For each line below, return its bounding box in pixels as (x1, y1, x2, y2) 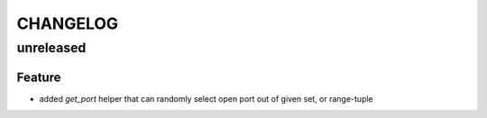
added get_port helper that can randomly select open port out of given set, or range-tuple (39, 93, 373, 104)
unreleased (16, 40, 87, 56)
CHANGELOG (16, 14, 119, 33)
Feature (16, 69, 61, 85)
